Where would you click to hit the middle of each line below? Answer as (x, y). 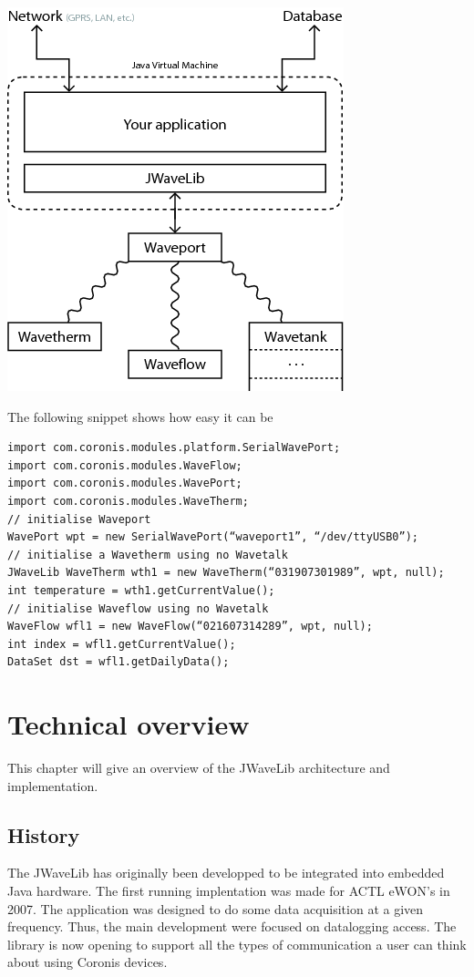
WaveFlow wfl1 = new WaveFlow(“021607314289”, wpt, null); (190, 627)
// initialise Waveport (79, 519)
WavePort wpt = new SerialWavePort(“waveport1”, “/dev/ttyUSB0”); (213, 537)
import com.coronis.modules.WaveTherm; (128, 501)
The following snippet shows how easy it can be (140, 416)
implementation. (53, 785)
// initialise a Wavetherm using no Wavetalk (148, 555)
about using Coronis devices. (88, 962)
